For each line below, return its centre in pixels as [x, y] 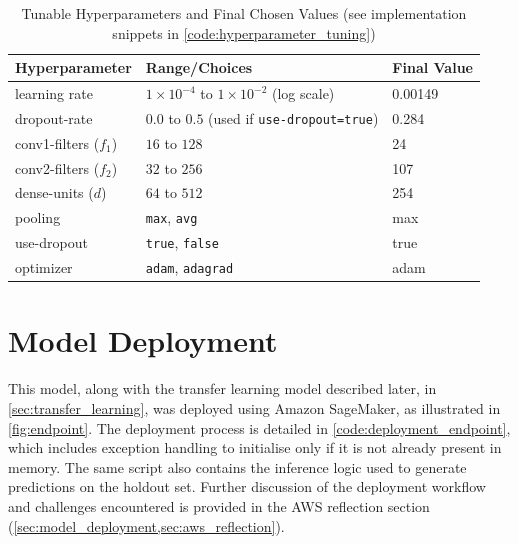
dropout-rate [54, 117]
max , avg [171, 217]
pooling [38, 217]
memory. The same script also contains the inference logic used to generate [237, 466]
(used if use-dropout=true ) [293, 117]
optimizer [44, 267]
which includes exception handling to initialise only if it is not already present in [255, 447]
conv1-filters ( [57, 142]
